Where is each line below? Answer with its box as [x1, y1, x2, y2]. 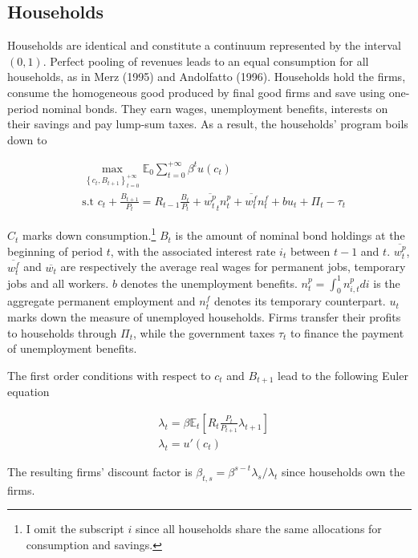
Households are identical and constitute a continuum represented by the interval [7, 37, 401, 54]
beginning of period [7, 242, 103, 259]
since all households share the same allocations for [135, 520, 382, 537]
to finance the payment [290, 324, 404, 341]
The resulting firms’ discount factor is [7, 463, 193, 479]
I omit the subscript [26, 520, 124, 537]
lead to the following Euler [278, 366, 408, 383]
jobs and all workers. [7, 274, 109, 291]
